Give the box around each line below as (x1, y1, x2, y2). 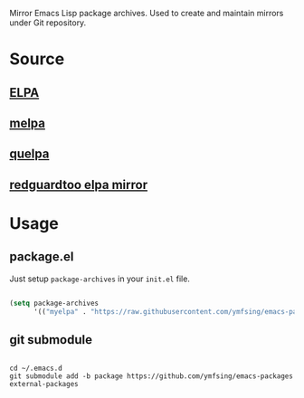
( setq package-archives (9, 298, 100, 308)
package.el (9, 249, 74, 265)
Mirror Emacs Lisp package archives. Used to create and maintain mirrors (9, 8, 284, 18)
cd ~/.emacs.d (9, 364, 63, 374)
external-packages (9, 380, 79, 389)
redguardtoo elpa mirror (9, 176, 147, 193)
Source (9, 49, 65, 70)
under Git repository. (9, 17, 87, 28)
